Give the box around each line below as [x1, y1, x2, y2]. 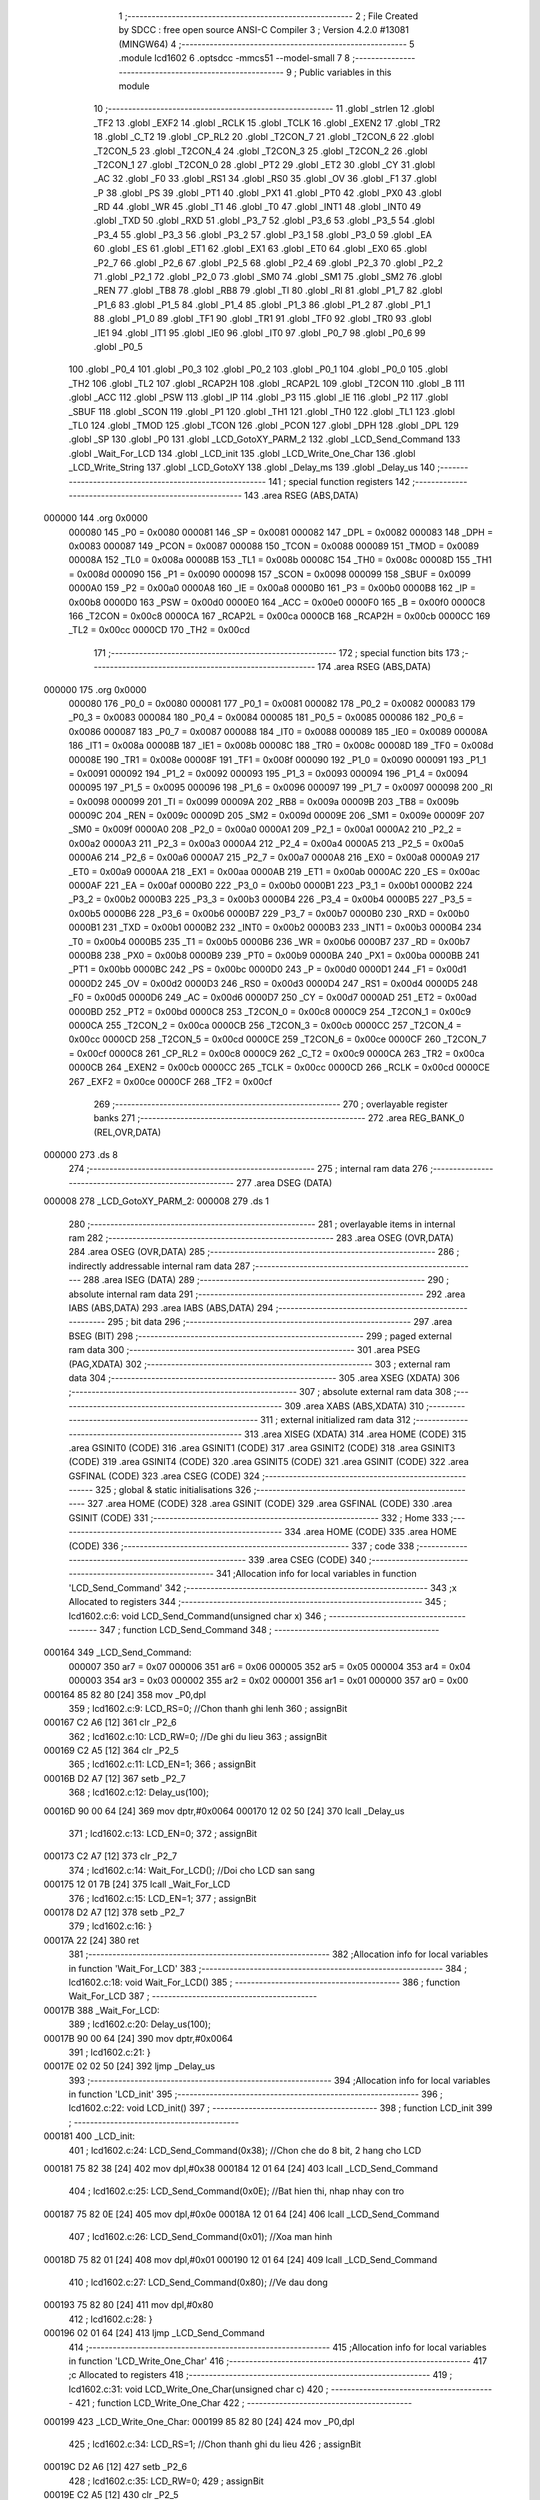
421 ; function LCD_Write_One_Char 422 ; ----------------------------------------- [75, 2397, 413, 2409]
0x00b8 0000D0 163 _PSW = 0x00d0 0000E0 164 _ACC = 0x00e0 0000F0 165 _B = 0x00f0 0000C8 [68, 596, 486, 608]
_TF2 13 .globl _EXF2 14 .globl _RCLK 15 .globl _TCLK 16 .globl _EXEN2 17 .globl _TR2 [93, 116, 441, 129]
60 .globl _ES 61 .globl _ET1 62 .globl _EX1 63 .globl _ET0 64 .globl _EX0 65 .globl [93, 243, 427, 255]
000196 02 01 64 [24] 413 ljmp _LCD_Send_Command [43, 2327, 265, 2339]
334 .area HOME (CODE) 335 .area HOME [284, 1526, 457, 1538]
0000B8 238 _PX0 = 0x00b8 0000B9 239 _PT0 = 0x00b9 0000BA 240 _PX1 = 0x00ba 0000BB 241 [68, 950, 480, 961]
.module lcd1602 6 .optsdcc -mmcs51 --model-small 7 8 [118, 52, 350, 64]
